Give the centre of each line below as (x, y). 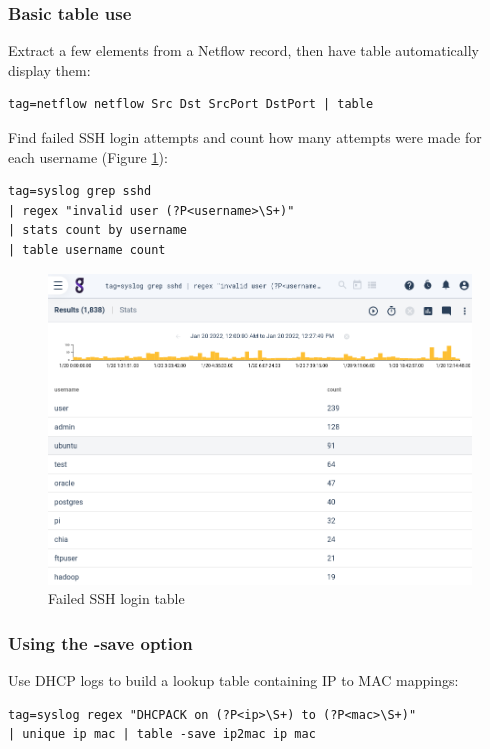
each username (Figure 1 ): (88, 156)
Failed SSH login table (116, 598)
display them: (49, 69)
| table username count (87, 249)
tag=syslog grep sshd (80, 191)
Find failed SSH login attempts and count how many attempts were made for (245, 137)
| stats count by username (97, 230)
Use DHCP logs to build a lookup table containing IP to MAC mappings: (233, 679)
